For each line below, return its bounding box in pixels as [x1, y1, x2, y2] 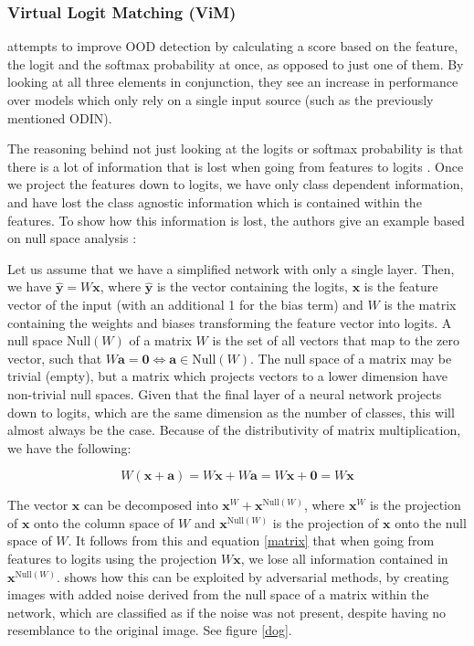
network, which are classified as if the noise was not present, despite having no [7, 602, 447, 621]
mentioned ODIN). [7, 108, 112, 127]
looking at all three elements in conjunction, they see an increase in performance [7, 72, 458, 91]
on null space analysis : [7, 228, 137, 248]
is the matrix [384, 294, 457, 313]
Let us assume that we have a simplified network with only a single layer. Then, [7, 259, 455, 278]
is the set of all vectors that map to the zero [212, 331, 460, 350]
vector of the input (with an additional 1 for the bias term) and [7, 294, 363, 313]
